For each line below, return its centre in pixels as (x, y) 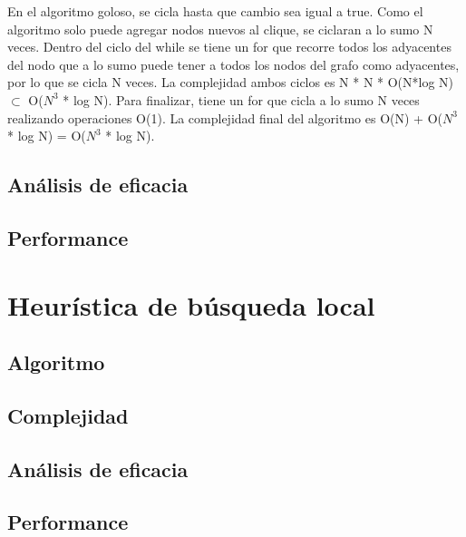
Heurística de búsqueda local (191, 304)
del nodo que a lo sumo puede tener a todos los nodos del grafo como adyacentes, (233, 64)
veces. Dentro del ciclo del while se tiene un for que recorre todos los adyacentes (229, 47)
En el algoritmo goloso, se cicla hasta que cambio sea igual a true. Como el (215, 11)
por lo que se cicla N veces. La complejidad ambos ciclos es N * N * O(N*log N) (231, 82)
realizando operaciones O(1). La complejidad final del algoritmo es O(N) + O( (225, 117)
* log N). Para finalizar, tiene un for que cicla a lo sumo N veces (241, 99)
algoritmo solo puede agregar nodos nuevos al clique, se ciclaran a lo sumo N (220, 29)
